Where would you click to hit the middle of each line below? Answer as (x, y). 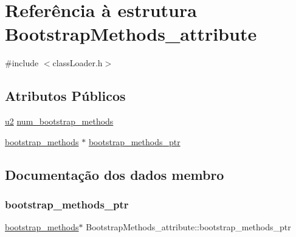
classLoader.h (77, 63)
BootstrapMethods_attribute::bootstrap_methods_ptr (188, 227)
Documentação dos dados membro (115, 174)
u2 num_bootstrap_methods (59, 121)
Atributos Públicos (65, 96)
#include (22, 63)
